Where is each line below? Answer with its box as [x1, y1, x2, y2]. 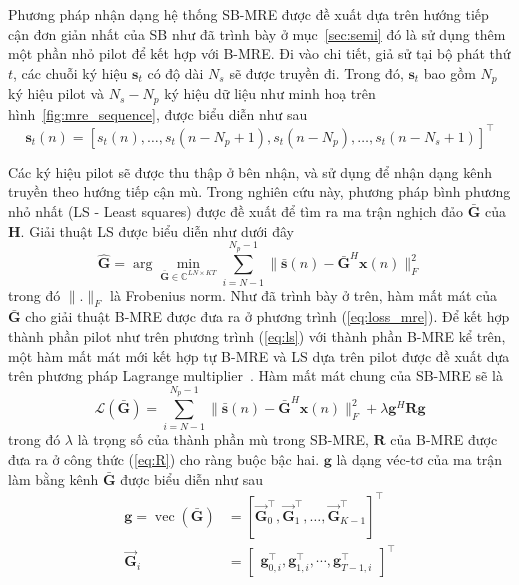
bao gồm [423, 62, 476, 83]
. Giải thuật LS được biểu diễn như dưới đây [20, 220, 294, 241]
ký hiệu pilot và [8, 83, 105, 104]
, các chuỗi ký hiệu [13, 62, 128, 83]
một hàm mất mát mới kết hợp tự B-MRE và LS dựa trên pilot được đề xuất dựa [8, 345, 510, 366]
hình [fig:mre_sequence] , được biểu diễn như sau [8, 103, 308, 124]
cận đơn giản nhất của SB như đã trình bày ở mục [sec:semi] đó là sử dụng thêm [8, 23, 506, 44]
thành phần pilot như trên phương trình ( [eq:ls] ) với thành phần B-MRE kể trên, [8, 326, 506, 347]
